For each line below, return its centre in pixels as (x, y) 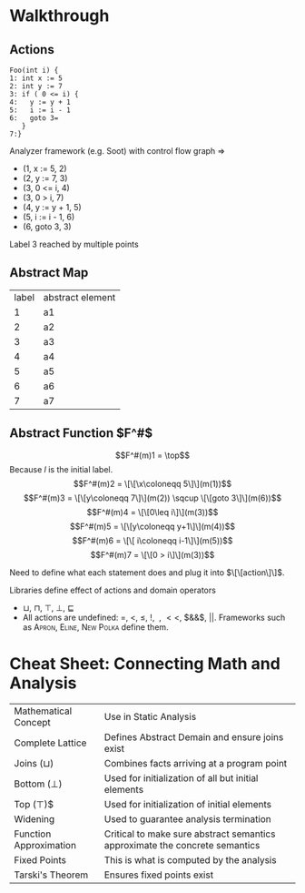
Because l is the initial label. (61, 469)
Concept (33, 722)
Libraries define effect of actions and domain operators (113, 590)
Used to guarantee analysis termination (188, 818)
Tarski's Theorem (51, 875)
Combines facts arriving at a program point (196, 763)
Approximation (45, 845)
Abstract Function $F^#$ (81, 433)
